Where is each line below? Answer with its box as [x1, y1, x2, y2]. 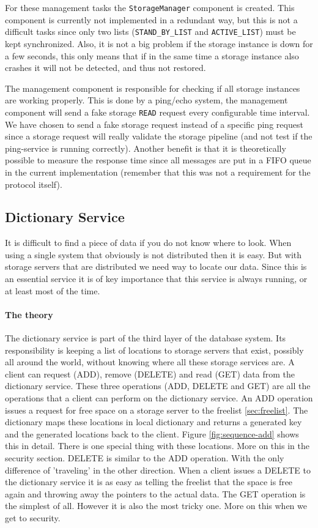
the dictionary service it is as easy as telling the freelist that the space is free [5, 475, 293, 488]
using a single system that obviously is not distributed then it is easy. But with [5, 248, 302, 261]
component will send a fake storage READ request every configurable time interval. [5, 105, 310, 118]
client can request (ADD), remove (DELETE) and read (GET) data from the [5, 367, 295, 380]
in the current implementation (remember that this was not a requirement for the [5, 165, 311, 178]
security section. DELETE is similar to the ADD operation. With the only [5, 452, 284, 464]
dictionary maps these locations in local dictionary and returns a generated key [5, 415, 302, 428]
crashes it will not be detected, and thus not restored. [5, 61, 206, 74]
